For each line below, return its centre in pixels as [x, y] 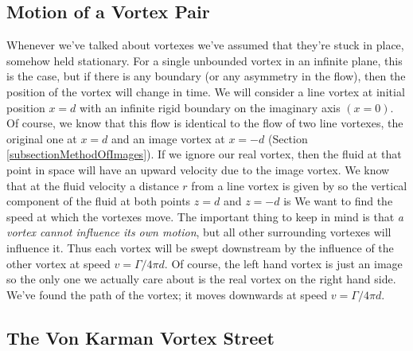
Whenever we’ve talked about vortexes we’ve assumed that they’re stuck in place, [205, 45]
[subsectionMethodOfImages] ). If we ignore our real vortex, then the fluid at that [204, 154]
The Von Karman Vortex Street [140, 337]
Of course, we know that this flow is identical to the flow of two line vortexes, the [205, 123]
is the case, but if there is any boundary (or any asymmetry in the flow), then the [206, 76]
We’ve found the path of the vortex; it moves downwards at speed [167, 294]
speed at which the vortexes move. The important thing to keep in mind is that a [205, 216]
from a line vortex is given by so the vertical [299, 185]
